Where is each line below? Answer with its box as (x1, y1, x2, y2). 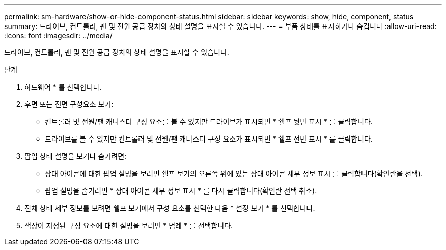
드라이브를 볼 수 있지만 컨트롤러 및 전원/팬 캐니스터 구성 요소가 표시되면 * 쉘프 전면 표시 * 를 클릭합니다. (45, 134, 373, 143)
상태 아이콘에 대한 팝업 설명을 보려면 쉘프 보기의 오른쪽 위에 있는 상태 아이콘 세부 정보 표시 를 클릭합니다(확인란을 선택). (45, 169, 423, 178)
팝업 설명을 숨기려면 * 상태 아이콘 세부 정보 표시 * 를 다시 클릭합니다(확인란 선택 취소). (45, 186, 317, 195)
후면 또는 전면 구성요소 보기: (24, 100, 114, 108)
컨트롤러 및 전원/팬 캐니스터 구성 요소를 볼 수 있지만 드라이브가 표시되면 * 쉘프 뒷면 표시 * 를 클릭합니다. (45, 117, 373, 126)
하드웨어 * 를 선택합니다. (24, 82, 102, 91)
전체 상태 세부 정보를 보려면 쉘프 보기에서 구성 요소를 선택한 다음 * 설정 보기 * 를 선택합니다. (24, 204, 315, 212)
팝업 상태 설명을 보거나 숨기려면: (24, 152, 127, 160)
